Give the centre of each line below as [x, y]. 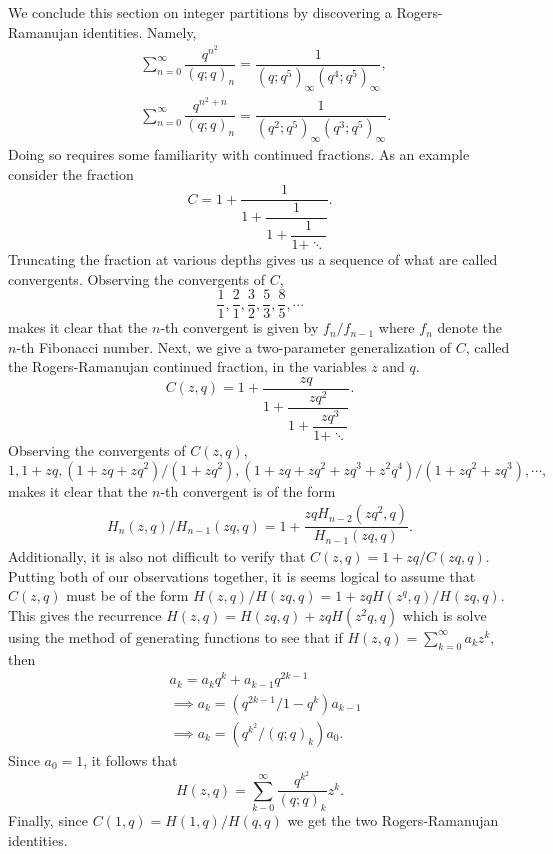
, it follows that [130, 759]
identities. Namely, [139, 31]
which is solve [444, 614]
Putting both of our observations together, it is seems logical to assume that [242, 575]
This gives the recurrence [85, 614]
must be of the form [127, 595]
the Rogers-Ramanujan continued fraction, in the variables [187, 366]
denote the [470, 327]
